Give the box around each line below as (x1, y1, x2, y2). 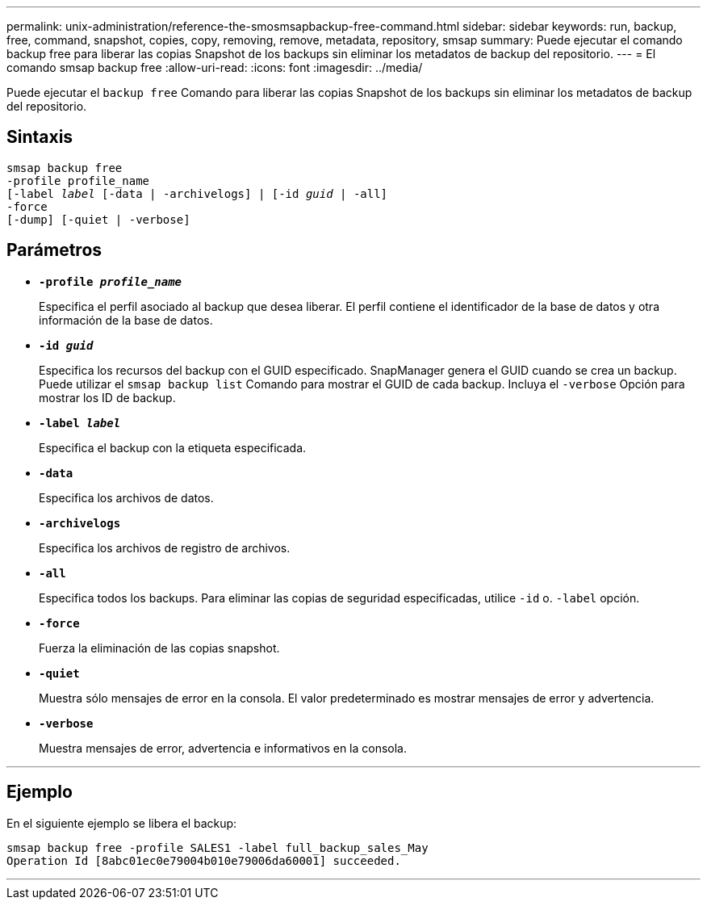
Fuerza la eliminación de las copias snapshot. (39, 640, 280, 655)
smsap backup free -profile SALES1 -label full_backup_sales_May (6, 841, 429, 854)
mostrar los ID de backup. (39, 390, 176, 405)
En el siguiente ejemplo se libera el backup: (6, 816, 237, 830)
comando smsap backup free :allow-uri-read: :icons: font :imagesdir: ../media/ (6, 61, 423, 74)
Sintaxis (6, 127, 73, 148)
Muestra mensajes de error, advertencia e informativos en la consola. (39, 740, 408, 755)
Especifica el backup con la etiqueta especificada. (39, 440, 307, 455)
